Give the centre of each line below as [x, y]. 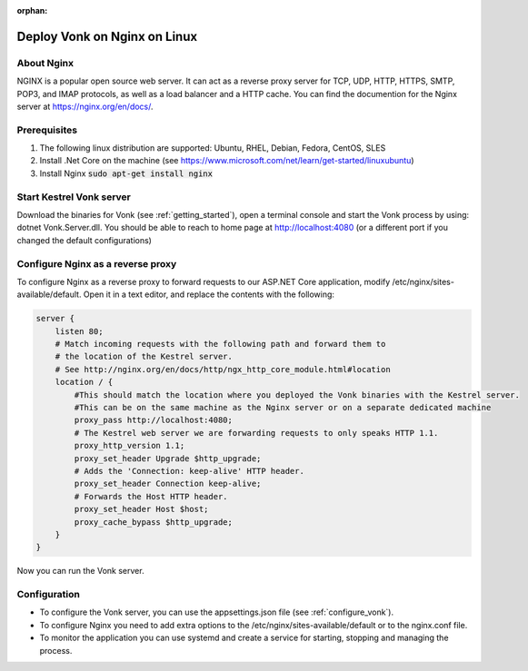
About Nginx [45, 63]
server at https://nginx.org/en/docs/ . [85, 106]
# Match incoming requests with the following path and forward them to [220, 344]
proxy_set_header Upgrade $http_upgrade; [168, 458]
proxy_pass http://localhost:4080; [154, 420]
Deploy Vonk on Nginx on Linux [107, 36]
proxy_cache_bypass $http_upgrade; [154, 522]
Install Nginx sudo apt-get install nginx [126, 173]
